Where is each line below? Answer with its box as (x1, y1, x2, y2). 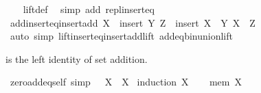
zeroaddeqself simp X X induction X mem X (10, 75, 242, 89)
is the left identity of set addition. (5, 51, 148, 66)
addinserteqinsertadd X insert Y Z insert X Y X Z (10, 15, 256, 29)
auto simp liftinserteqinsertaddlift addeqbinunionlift (10, 29, 233, 43)
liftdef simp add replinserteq (23, 2, 155, 16)
